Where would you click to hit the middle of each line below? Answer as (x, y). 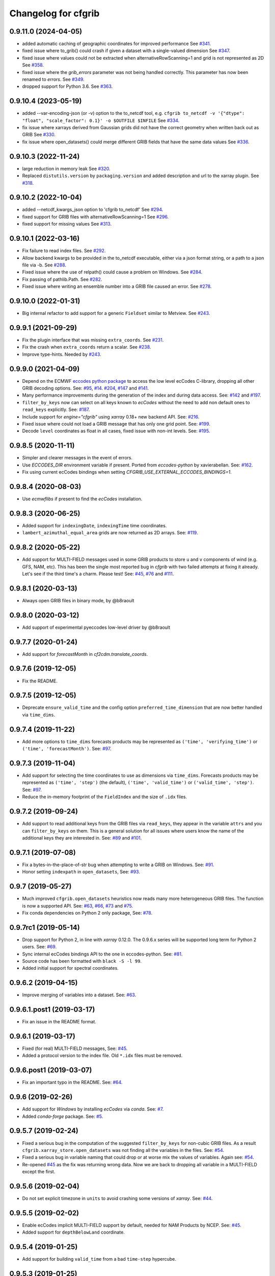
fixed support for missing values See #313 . (67, 224)
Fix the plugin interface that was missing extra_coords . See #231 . (93, 340)
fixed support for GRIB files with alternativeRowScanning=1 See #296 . (95, 216)
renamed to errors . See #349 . (53, 80)
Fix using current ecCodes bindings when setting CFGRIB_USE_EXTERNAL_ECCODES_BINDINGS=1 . (127, 472)
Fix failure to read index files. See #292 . (64, 251)
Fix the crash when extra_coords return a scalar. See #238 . (87, 347)
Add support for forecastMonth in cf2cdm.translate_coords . (85, 654)
